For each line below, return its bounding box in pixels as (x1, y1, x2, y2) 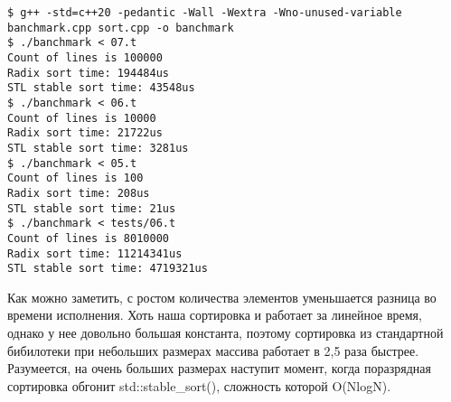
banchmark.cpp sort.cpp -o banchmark (7, 21, 234, 34)
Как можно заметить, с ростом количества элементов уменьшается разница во (7, 287, 437, 306)
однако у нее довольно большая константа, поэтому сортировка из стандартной (7, 323, 444, 341)
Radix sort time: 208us (7, 186, 150, 200)
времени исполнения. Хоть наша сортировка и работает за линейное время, (7, 305, 422, 324)
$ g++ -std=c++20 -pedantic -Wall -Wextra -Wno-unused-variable (7, 6, 402, 19)
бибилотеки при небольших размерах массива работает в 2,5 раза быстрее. (7, 341, 419, 360)
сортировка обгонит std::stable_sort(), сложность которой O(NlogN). (7, 376, 391, 395)
